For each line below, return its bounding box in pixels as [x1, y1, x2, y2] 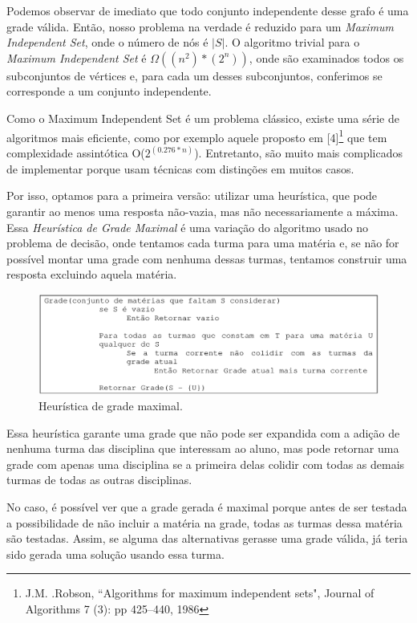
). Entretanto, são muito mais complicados [194, 145, 403, 161]
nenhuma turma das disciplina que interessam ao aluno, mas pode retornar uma [6, 440, 399, 457]
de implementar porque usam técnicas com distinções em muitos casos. [6, 160, 354, 177]
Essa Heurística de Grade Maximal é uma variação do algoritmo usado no [6, 218, 368, 235]
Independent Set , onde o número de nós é [6, 34, 208, 51]
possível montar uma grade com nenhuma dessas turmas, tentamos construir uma [6, 250, 407, 267]
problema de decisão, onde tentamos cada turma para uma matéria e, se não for [6, 234, 399, 251]
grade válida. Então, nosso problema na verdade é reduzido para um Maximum [6, 18, 395, 35]
